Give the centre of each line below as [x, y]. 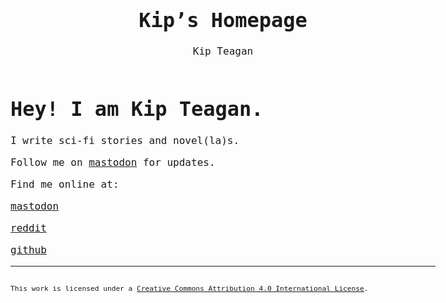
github [28, 249]
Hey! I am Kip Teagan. [137, 109]
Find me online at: [65, 184]
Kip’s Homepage [223, 20]
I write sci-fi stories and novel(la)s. [125, 140]
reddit [28, 227]
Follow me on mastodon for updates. [113, 162]
